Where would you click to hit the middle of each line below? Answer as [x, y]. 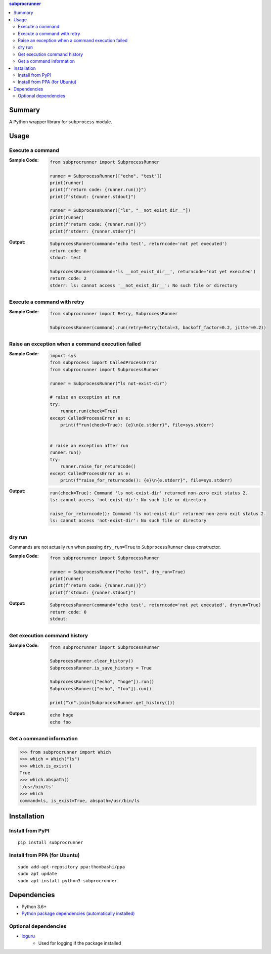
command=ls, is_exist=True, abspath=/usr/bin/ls [80, 801]
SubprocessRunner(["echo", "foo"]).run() [101, 689]
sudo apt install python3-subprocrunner [68, 881]
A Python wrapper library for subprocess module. [61, 122]
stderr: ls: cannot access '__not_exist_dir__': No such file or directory [144, 285]
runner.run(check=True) [89, 411]
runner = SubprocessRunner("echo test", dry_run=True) [117, 572]
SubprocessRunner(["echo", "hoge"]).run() [102, 682]
